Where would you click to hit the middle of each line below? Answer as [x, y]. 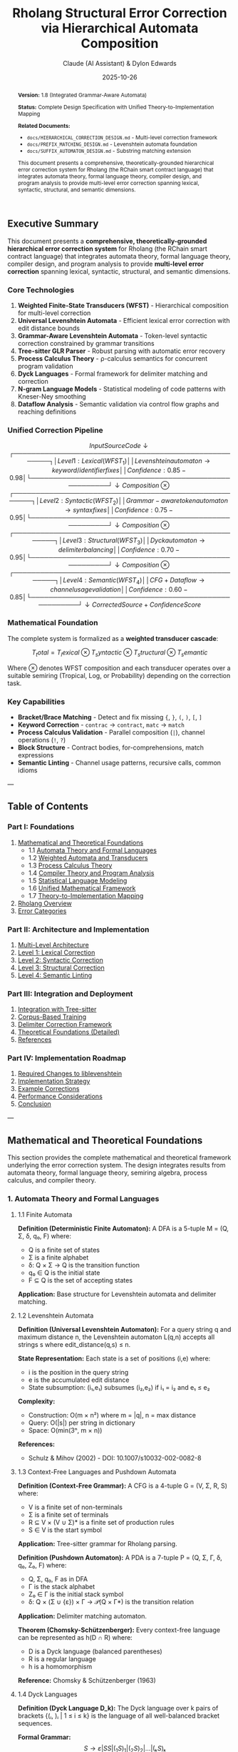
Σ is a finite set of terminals [68, 1514]
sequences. [35, 1723]
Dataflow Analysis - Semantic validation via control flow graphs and [118, 404]
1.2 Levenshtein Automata [56, 1315]
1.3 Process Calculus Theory [70, 865]
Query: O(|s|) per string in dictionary [82, 1423]
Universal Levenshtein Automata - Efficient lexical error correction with [124, 321]
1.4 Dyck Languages [47, 1694]
